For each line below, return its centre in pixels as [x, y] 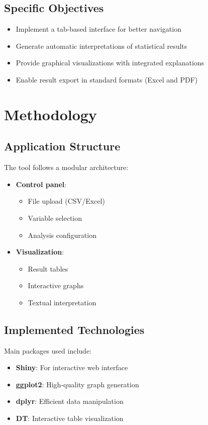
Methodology [50, 114]
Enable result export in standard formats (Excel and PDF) [107, 79]
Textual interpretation [62, 302]
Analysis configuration [62, 235]
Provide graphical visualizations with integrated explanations [110, 63]
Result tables [48, 268]
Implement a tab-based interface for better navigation [98, 29]
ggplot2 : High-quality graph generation [77, 384]
